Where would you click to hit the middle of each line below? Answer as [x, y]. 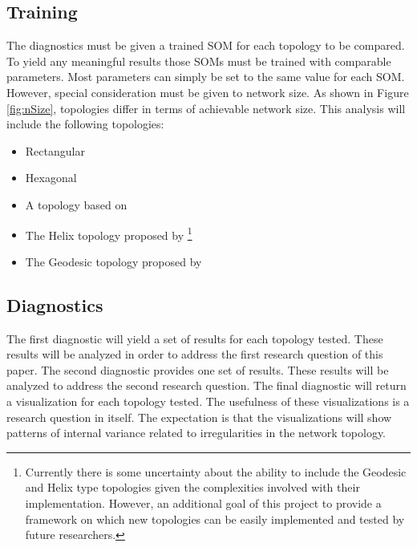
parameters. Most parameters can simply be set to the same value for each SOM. [206, 77]
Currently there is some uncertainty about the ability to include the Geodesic [216, 471]
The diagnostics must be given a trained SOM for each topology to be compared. [206, 45]
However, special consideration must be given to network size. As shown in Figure [208, 92]
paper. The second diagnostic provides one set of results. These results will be [198, 369]
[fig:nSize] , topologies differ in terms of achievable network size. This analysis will [206, 108]
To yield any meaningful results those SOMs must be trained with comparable [199, 61]
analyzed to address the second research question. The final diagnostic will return [206, 385]
